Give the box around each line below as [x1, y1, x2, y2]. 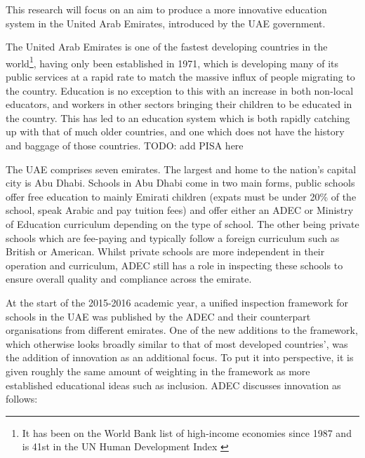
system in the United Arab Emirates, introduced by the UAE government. [6, 15, 326, 30]
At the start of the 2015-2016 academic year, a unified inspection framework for [6, 295, 348, 309]
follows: [6, 391, 38, 406]
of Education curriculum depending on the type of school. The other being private [6, 216, 359, 231]
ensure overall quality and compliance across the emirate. [6, 271, 252, 286]
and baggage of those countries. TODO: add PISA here [6, 138, 244, 152]
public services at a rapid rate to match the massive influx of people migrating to [6, 69, 355, 84]
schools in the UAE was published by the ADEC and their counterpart [6, 309, 311, 323]
